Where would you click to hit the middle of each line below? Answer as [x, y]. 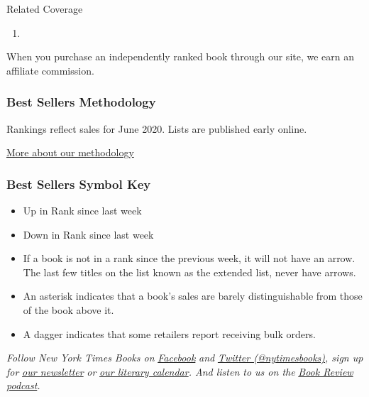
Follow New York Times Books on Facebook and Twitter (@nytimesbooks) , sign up [185, 358]
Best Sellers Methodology [81, 102]
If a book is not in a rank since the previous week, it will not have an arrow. [189, 258]
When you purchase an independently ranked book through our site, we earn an [181, 56]
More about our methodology [70, 152]
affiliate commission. [50, 70]
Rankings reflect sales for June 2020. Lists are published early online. [157, 128]
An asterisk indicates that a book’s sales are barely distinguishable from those [193, 296]
